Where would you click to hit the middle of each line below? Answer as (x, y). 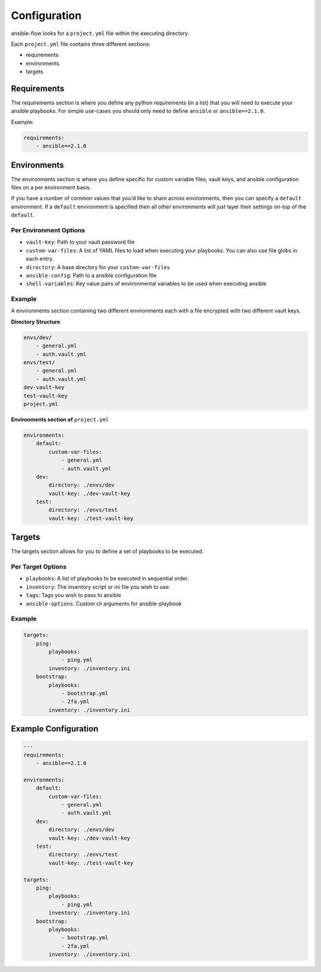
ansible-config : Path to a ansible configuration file (91, 275)
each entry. (40, 259)
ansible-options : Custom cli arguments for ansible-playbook (104, 604)
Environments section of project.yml (60, 419)
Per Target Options (39, 567)
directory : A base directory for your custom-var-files (98, 267)
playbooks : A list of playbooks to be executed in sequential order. (107, 579)
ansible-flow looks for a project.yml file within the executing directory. (100, 33)
